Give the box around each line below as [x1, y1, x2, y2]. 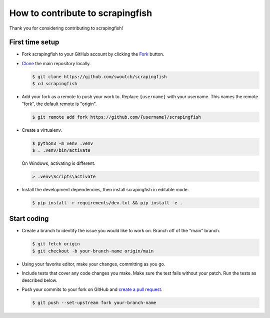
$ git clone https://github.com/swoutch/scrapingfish [32, 74, 167, 80]
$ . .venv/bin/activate [32, 147, 91, 153]
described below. [21, 277, 57, 283]
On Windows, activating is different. [21, 160, 95, 166]
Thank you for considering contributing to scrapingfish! [9, 25, 123, 31]
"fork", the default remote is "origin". [21, 101, 97, 107]
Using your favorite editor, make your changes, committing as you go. [21, 261, 165, 267]
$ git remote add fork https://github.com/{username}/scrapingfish [32, 114, 201, 120]
